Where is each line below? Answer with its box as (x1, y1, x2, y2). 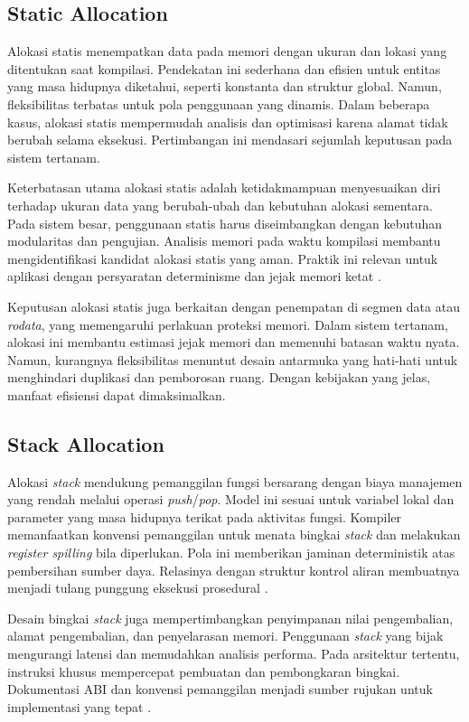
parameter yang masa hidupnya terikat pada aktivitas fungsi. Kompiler (7, 507, 401, 526)
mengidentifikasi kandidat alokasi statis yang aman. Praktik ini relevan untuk (7, 248, 438, 267)
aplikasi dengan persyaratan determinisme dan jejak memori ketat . (7, 267, 381, 286)
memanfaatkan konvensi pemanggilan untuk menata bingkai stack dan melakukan (7, 525, 461, 544)
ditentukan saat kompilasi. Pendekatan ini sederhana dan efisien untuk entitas (7, 59, 441, 78)
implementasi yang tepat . (7, 697, 152, 716)
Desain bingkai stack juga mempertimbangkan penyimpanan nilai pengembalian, (7, 608, 454, 627)
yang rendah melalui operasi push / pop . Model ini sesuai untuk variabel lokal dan (7, 490, 455, 509)
